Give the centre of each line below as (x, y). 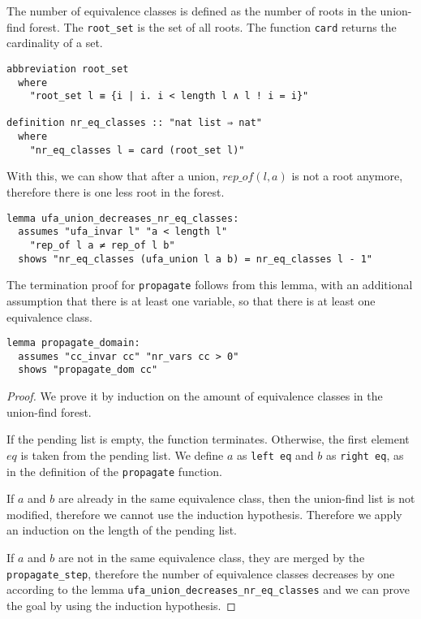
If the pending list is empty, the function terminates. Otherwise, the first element (208, 439)
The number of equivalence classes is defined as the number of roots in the (191, 11)
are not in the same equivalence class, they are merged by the (211, 557)
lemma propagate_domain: (73, 343)
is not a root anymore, (347, 176)
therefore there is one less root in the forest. (116, 192)
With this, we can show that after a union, (113, 176)
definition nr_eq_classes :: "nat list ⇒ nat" (134, 123)
